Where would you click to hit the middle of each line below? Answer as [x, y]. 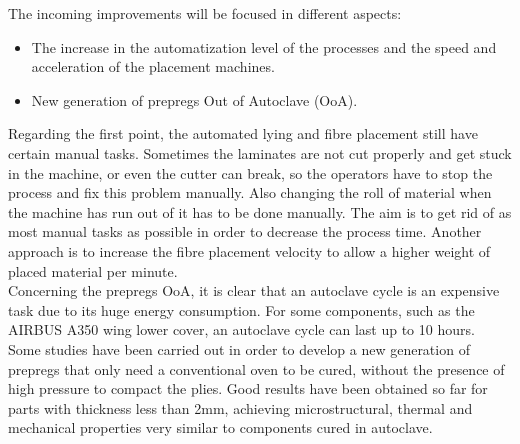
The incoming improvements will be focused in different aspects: [205, 13]
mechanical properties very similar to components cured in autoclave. [220, 427]
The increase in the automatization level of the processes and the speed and [264, 46]
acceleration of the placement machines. [153, 66]
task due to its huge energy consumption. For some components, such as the [241, 309]
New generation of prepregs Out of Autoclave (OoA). [194, 99]
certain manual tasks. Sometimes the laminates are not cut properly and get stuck [260, 152]
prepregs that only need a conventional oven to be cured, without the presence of [256, 368]
